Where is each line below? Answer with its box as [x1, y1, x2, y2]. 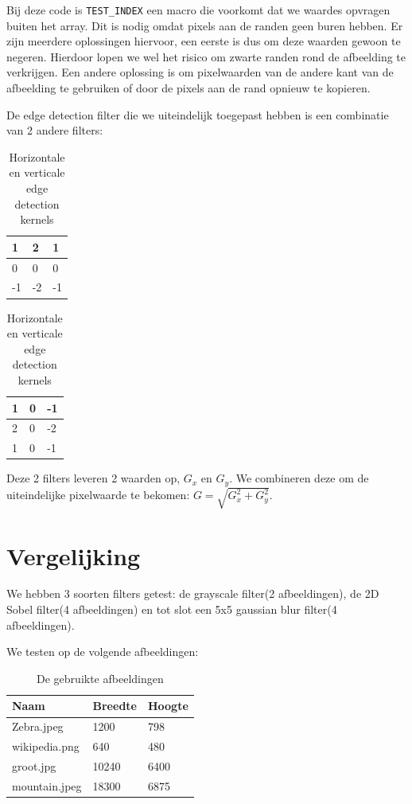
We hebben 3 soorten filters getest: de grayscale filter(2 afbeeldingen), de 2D [6, 585, 379, 602]
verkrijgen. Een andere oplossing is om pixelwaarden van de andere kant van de [6, 64, 394, 80]
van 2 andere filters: [6, 122, 103, 139]
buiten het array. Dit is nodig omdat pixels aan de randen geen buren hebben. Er [6, 17, 403, 33]
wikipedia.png [12, 738, 80, 755]
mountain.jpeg [12, 777, 82, 794]
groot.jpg [12, 757, 56, 774]
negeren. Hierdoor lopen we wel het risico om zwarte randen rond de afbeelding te [6, 48, 406, 64]
